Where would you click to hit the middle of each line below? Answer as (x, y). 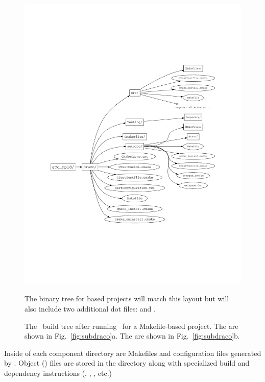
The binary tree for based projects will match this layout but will (127, 299)
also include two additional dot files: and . (90, 309)
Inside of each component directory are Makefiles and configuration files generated (133, 353)
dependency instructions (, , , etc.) (58, 373)
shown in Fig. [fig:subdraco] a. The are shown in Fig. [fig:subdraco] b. (132, 336)
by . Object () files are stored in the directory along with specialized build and (127, 363)
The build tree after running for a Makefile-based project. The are (131, 326)
